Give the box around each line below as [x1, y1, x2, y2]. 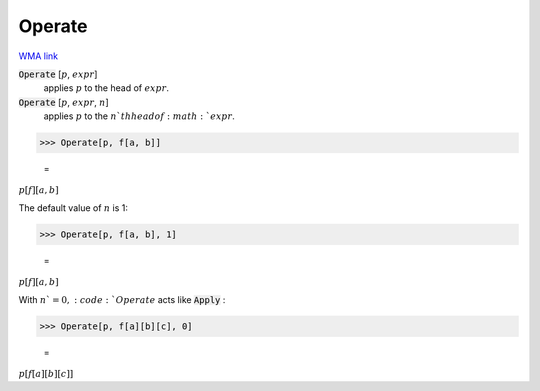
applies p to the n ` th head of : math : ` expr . [43, 110, 235, 122]
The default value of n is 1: [18, 202, 129, 214]
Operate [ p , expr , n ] [18, 96, 109, 108]
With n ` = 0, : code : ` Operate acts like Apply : [18, 294, 226, 306]
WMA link [18, 50, 59, 62]
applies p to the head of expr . [43, 82, 170, 94]
